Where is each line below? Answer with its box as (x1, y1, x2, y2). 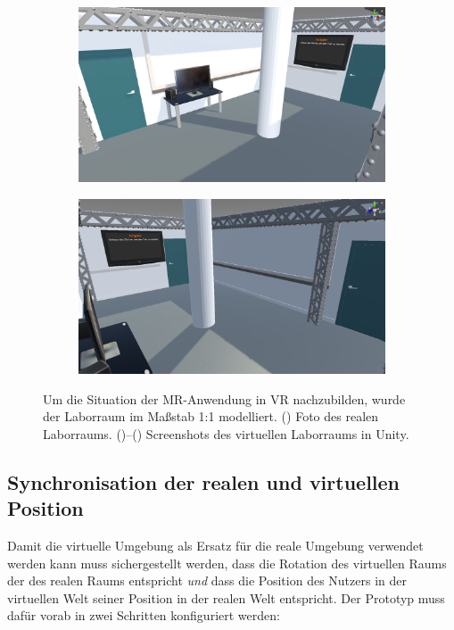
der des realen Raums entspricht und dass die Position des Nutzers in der (7, 571, 407, 590)
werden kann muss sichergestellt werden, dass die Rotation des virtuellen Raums (7, 553, 447, 572)
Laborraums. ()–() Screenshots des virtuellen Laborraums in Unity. (43, 424, 409, 443)
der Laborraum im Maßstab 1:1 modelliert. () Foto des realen (43, 407, 379, 426)
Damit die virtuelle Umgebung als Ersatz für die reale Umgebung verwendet (7, 535, 424, 554)
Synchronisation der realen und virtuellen (7, 468, 400, 495)
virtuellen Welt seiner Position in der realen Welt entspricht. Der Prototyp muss (7, 588, 445, 607)
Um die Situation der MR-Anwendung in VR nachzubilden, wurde (43, 389, 406, 408)
